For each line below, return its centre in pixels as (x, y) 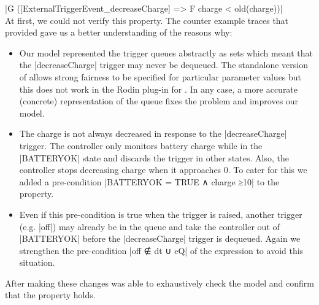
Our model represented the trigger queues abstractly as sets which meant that (166, 52)
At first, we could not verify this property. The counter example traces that (147, 20)
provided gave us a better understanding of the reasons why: (119, 32)
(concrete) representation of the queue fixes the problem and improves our (159, 101)
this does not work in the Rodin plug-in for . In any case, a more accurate (159, 89)
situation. (37, 262)
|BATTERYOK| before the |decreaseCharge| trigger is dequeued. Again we (160, 238)
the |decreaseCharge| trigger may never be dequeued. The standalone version (164, 65)
